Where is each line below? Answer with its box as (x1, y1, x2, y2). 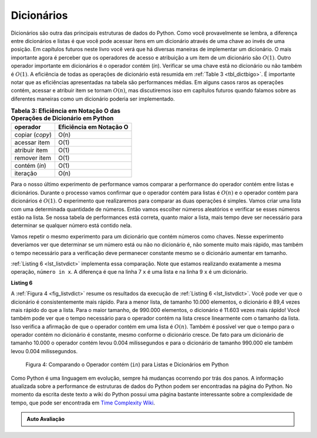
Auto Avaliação (26, 416, 65, 423)
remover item (14, 154, 51, 162)
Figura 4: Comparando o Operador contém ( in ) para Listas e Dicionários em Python (25, 361, 229, 368)
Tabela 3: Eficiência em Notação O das (11, 107, 120, 115)
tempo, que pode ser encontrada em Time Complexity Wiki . (11, 399, 156, 406)
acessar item (14, 138, 50, 147)
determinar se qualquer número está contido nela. (11, 222, 132, 229)
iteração (14, 170, 38, 178)
